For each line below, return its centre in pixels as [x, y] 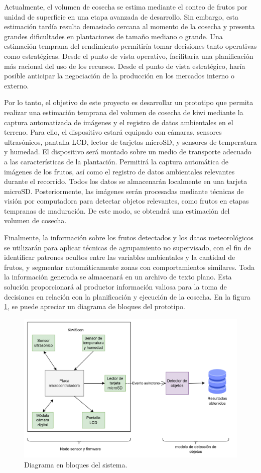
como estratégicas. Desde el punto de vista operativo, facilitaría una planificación [129, 56]
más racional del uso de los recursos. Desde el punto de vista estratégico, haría [125, 66]
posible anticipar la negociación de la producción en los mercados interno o [119, 76]
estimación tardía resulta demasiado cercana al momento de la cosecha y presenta [129, 26]
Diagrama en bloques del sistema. [76, 464]
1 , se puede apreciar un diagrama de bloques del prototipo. [95, 306]
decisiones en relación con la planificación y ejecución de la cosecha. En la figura [127, 296]
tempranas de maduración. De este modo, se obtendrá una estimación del [117, 210]
